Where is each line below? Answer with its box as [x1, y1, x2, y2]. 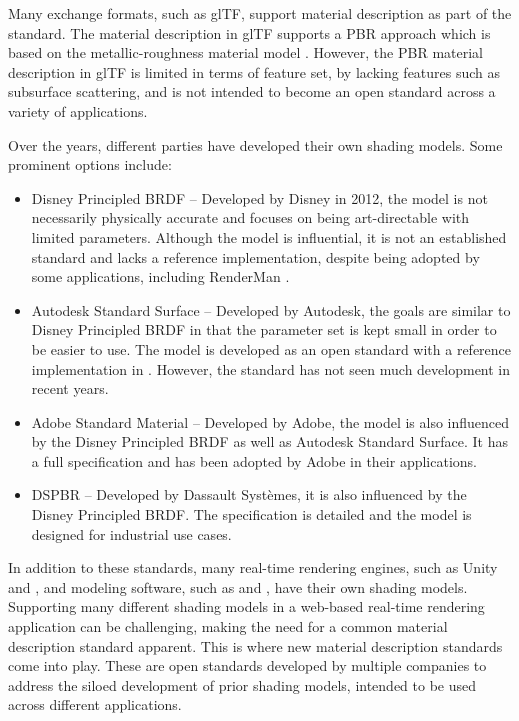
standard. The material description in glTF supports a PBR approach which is [8, 22, 491, 43]
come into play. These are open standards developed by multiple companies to [8, 655, 487, 676]
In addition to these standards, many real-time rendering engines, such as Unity [8, 557, 498, 578]
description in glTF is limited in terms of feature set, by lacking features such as [8, 61, 501, 82]
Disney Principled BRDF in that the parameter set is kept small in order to [31, 319, 497, 340]
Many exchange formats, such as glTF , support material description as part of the [8, 3, 512, 23]
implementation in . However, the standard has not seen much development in [31, 358, 511, 379]
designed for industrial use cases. [31, 523, 232, 544]
